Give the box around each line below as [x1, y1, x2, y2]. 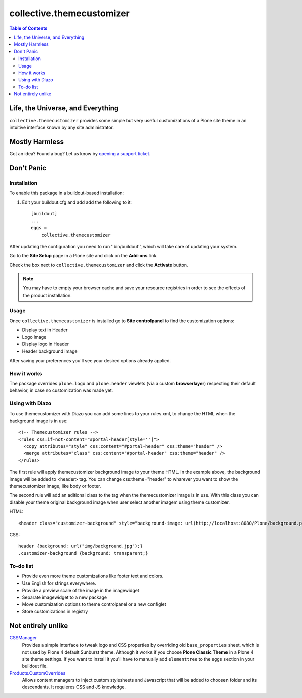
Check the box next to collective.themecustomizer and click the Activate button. [9, 262, 188, 268]
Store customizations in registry [22, 608, 88, 614]
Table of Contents [9, 25, 48, 31]
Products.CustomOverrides [9, 670, 66, 676]
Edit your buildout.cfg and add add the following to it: [22, 199, 132, 205]
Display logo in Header [22, 341, 69, 347]
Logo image [22, 334, 47, 340]
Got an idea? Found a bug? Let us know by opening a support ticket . [9, 151, 151, 157]
